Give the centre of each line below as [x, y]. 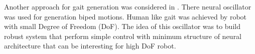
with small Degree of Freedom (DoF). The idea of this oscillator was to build [122, 26]
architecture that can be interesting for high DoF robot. [90, 46]
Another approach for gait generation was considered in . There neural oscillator [128, 6]
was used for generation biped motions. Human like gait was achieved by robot [125, 16]
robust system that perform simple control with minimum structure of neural [123, 36]
